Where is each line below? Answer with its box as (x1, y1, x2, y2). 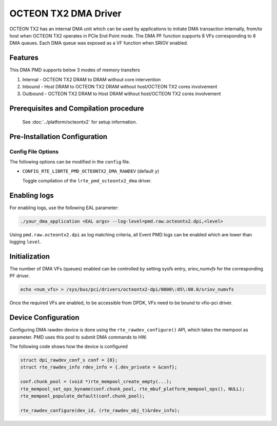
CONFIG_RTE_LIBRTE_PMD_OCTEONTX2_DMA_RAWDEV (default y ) (22, 168, 160, 174)
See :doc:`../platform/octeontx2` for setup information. (22, 119, 137, 125)
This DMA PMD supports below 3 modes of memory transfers (9, 67, 141, 73)
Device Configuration (9, 313, 80, 322)
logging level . (9, 239, 42, 245)
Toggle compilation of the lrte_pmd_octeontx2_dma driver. (22, 177, 152, 183)
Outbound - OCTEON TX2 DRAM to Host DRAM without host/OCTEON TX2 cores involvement (22, 90, 221, 97)
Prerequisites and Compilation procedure (9, 104, 144, 113)
